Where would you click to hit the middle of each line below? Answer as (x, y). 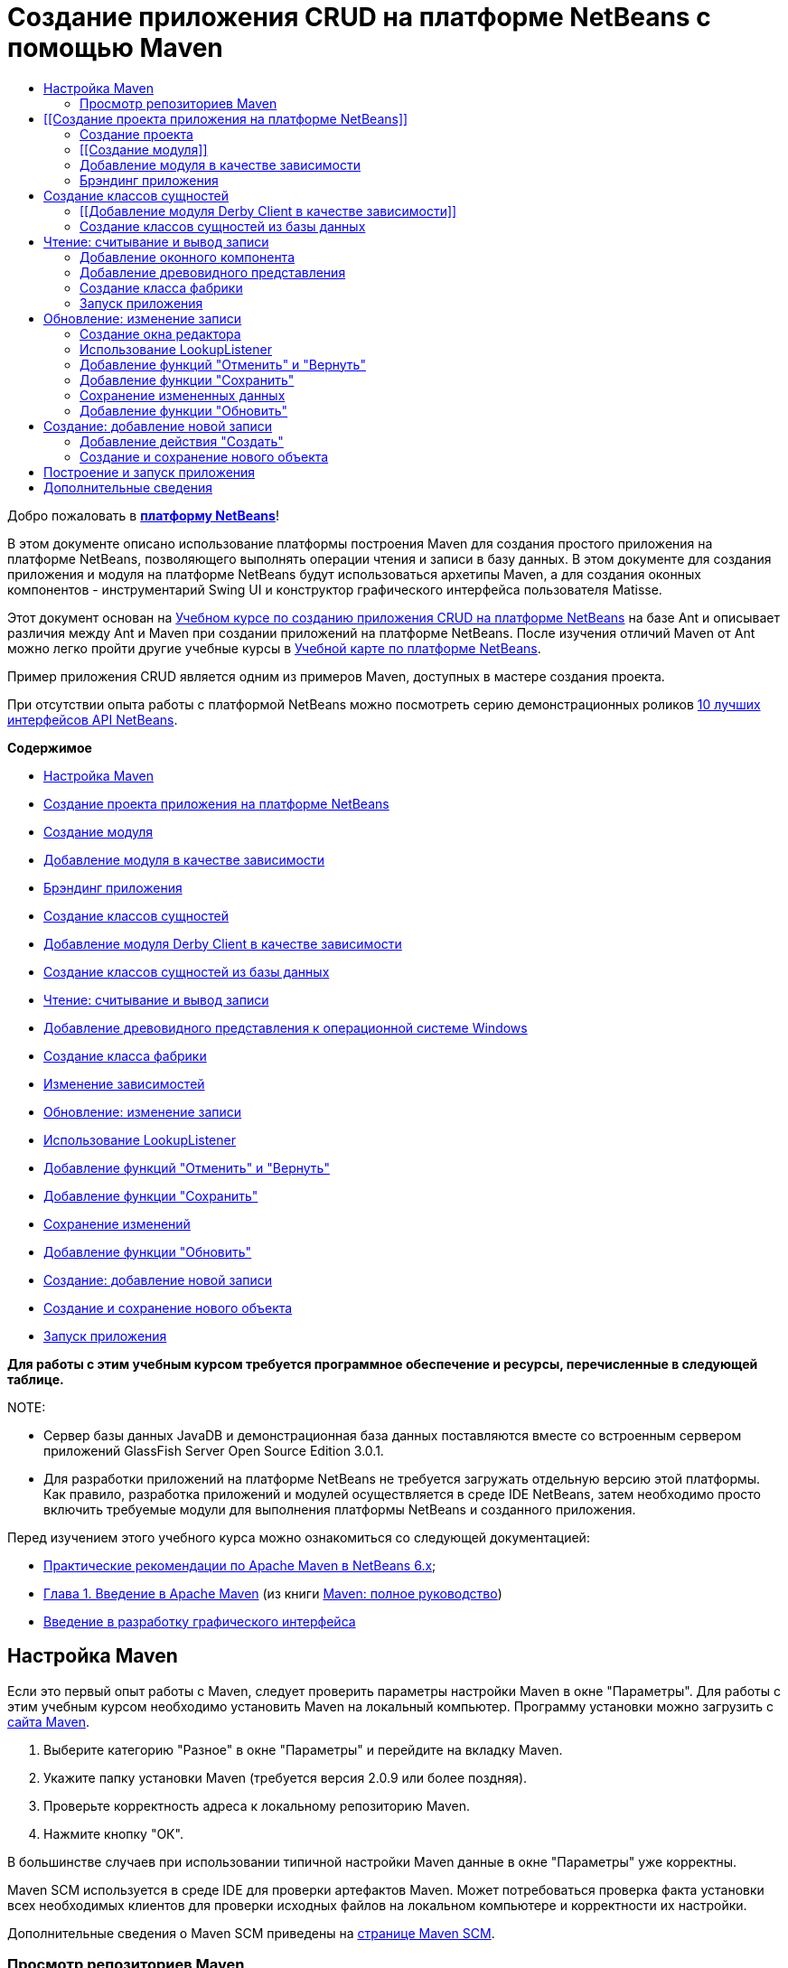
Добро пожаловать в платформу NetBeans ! (143, 515)
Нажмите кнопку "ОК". (113, 1833)
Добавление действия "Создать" (182, 441)
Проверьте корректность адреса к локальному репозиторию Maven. (257, 1805)
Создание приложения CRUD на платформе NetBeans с (359, 17)
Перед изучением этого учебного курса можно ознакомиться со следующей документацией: (299, 1537)
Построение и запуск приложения (150, 472)
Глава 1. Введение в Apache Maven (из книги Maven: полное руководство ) (273, 1593)
